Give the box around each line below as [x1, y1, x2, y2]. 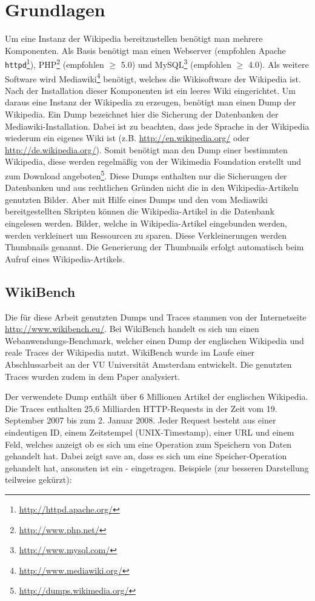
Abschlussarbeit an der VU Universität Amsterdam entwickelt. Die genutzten [5, 358, 292, 371]
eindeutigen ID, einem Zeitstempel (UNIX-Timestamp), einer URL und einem [5, 425, 294, 438]
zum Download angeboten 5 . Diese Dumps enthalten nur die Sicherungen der [5, 168, 287, 182]
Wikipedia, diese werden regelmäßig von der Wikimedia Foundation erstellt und [5, 155, 301, 168]
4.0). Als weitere [248, 58, 309, 70]
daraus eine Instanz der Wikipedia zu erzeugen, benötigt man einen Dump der [5, 96, 296, 108]
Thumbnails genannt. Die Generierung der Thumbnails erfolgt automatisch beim [5, 241, 304, 253]
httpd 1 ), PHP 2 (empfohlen [5, 56, 104, 70]
